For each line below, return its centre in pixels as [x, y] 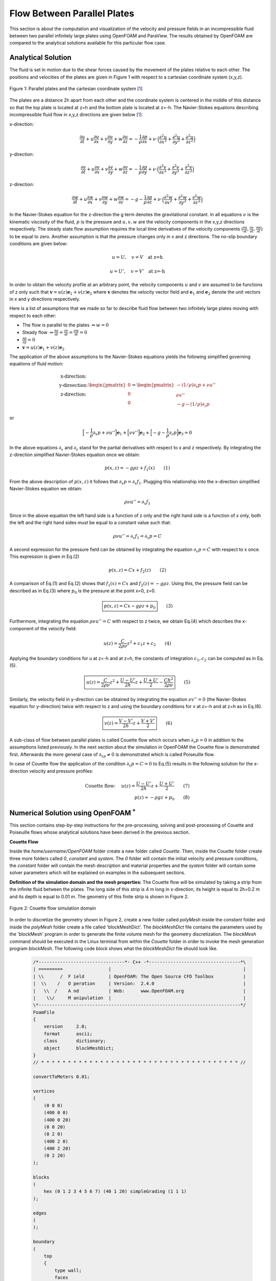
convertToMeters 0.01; [61, 1077]
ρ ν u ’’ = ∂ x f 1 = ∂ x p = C [137, 536]
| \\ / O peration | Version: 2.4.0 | [140, 984]
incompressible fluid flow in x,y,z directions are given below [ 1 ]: [76, 115]
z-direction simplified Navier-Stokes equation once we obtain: [75, 455]
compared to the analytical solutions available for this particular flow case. [88, 43]
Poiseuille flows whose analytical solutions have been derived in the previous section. [100, 832]
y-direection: [73, 385]
